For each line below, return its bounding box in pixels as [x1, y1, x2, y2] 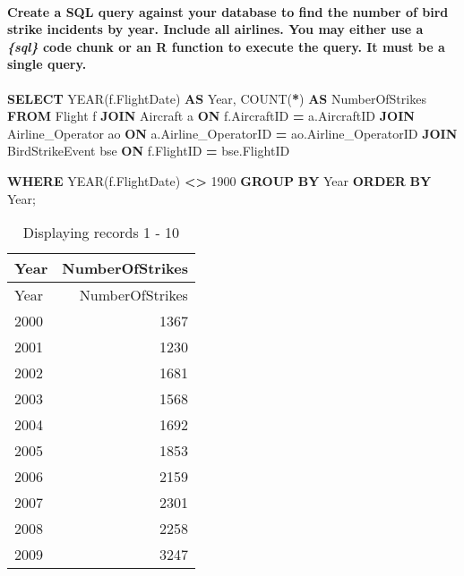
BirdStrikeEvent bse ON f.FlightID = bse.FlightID [7, 141, 290, 160]
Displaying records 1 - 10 [22, 222, 180, 243]
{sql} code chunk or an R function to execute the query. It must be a [7, 37, 445, 55]
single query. [7, 55, 87, 73]
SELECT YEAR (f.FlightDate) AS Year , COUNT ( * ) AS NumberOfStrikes [7, 89, 426, 107]
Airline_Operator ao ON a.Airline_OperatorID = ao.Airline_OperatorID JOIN [7, 123, 458, 142]
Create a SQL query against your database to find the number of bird [7, 2, 449, 21]
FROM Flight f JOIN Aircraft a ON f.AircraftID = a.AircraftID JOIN [7, 106, 415, 125]
